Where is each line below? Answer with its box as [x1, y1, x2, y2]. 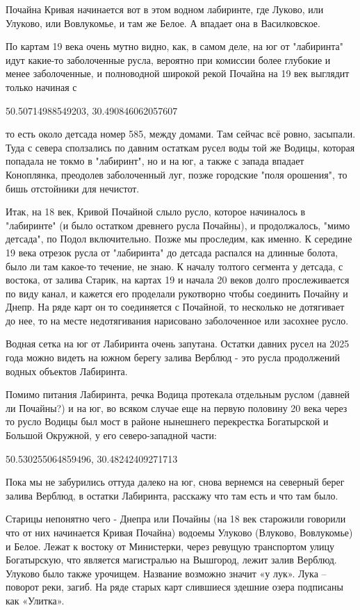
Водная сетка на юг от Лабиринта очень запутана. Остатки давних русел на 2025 [6, 336, 350, 351]
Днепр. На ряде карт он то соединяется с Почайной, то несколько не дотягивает [6, 299, 345, 314]
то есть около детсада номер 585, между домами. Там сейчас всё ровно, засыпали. [6, 126, 356, 141]
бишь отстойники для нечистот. [6, 181, 140, 195]
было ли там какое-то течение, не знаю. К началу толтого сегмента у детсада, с [6, 258, 343, 273]
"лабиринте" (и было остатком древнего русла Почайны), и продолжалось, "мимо [6, 217, 350, 232]
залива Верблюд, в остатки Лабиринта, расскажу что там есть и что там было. [6, 488, 338, 502]
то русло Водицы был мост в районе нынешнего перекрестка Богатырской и [6, 414, 329, 429]
